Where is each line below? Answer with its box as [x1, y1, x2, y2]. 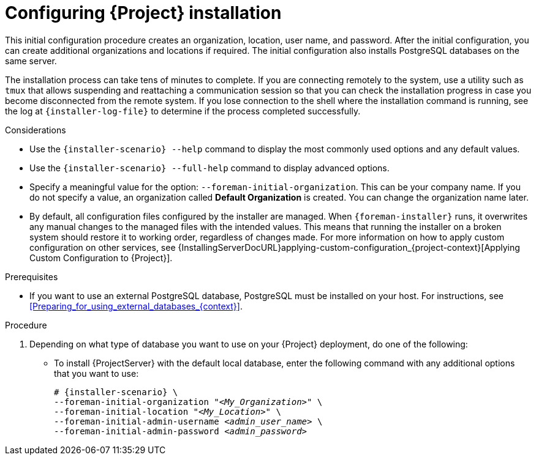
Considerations [5, 124, 66, 135]
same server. [5, 55, 57, 66]
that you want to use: [54, 368, 139, 379]
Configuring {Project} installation [5, 2, 282, 23]
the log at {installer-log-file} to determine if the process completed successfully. [5, 105, 361, 116]
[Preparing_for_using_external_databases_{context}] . [29, 300, 243, 311]
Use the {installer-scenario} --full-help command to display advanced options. [29, 162, 390, 173]
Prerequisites [5, 271, 58, 282]
